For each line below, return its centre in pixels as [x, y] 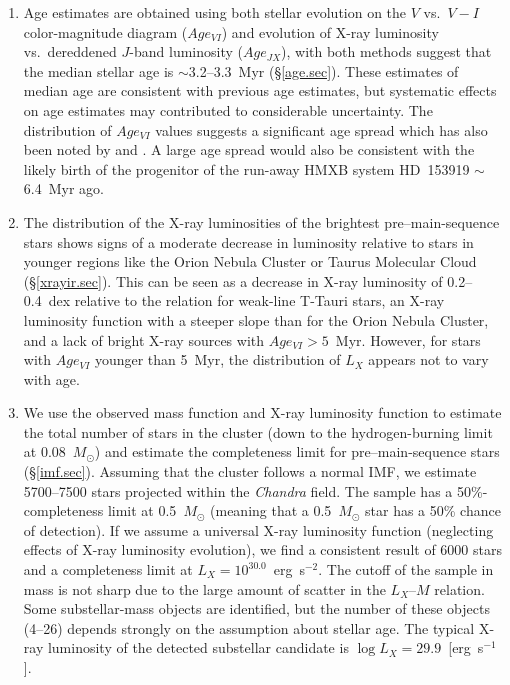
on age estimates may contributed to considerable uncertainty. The [228, 109]
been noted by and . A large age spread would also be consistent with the [249, 149]
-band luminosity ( [186, 51]
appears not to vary [428, 359]
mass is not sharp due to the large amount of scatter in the [204, 588]
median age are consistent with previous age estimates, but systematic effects [260, 90]
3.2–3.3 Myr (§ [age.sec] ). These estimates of [323, 70]
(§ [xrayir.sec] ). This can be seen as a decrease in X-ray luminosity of [233, 280]
